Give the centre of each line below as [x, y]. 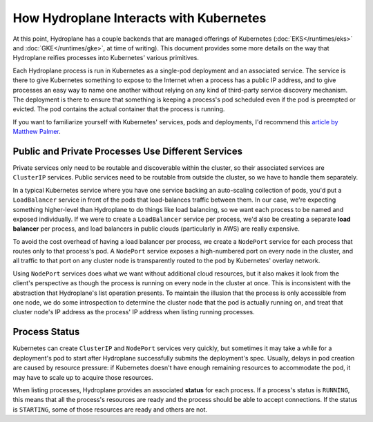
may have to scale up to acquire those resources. [83, 377]
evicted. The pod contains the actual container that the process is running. [119, 109]
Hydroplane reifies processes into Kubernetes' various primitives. [106, 58]
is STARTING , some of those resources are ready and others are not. [110, 409]
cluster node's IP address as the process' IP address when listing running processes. [134, 312]
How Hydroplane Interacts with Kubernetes [140, 18]
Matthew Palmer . [37, 132]
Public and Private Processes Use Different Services [128, 151]
